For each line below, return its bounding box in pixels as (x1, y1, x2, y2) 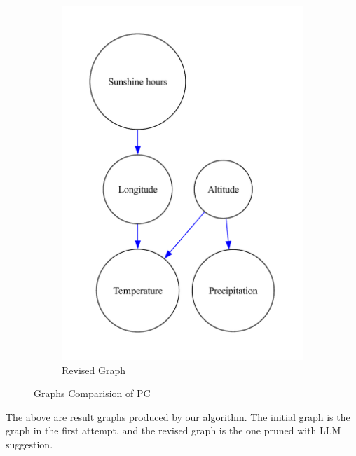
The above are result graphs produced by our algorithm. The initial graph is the (6, 409, 350, 424)
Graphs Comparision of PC (34, 386, 151, 401)
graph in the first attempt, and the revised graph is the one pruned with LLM (6, 423, 341, 438)
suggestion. (6, 437, 53, 452)
